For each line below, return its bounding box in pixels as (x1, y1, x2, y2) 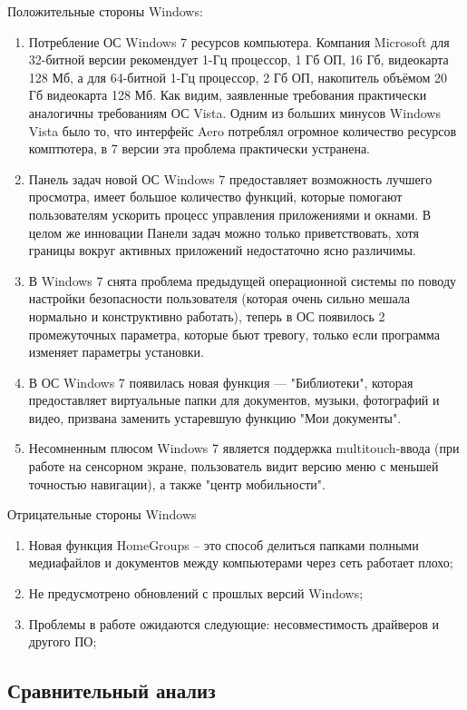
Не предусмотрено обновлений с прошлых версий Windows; (28, 584, 364, 603)
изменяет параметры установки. (28, 342, 204, 361)
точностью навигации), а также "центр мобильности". (28, 474, 326, 493)
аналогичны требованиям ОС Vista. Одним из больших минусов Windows (28, 103, 441, 122)
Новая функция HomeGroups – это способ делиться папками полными (28, 535, 419, 554)
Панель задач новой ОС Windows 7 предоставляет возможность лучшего (28, 169, 433, 188)
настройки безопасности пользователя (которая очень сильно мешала (28, 289, 410, 308)
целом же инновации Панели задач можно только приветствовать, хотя (28, 222, 419, 242)
